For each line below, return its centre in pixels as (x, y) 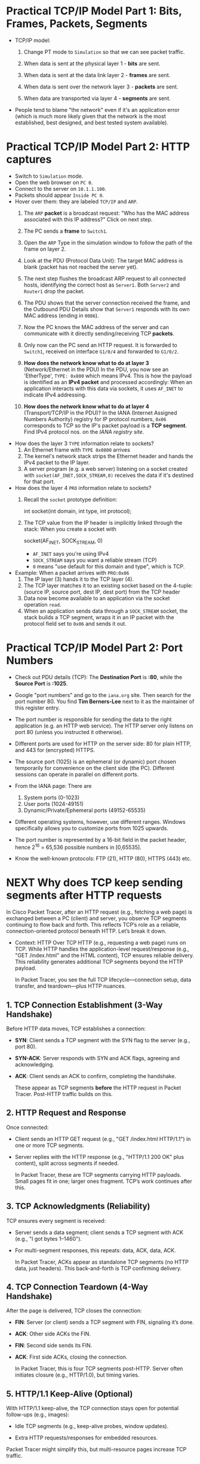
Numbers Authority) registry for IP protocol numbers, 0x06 (95, 419)
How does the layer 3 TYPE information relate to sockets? (84, 443)
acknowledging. (35, 1065)
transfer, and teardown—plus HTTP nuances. (70, 986)
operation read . (42, 604)
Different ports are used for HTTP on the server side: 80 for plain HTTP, (103, 744)
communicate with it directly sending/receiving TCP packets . (99, 333)
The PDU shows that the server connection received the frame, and (107, 303)
